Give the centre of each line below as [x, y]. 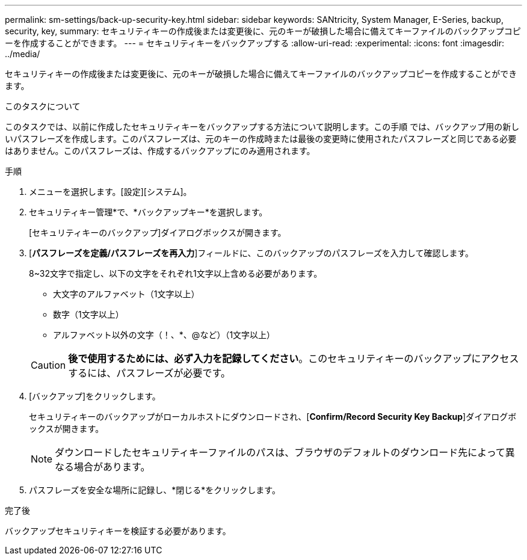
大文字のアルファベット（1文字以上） [126, 294]
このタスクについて [43, 106]
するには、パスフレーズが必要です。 [149, 373]
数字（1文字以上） [88, 314]
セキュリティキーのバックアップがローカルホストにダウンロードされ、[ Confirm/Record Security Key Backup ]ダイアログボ [273, 417]
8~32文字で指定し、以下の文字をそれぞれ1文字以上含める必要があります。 [176, 273]
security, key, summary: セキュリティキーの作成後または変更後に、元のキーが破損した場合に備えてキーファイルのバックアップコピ [263, 31]
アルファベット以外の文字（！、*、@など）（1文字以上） [164, 335]
